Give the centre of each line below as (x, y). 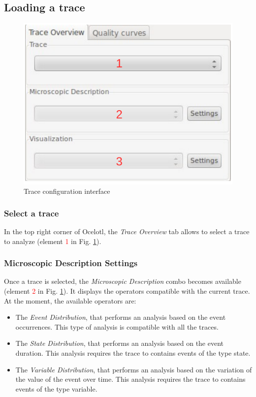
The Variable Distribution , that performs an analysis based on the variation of (134, 369)
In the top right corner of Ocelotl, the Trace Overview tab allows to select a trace (127, 231)
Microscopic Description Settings (71, 263)
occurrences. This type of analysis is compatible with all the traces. (117, 326)
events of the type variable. (56, 388)
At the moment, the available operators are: (70, 300)
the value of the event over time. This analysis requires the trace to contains (130, 379)
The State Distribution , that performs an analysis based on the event (120, 343)
